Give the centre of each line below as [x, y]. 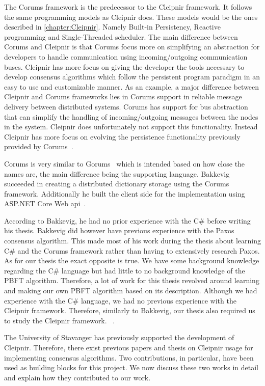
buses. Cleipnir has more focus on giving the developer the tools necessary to [124, 66]
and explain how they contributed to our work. [77, 377]
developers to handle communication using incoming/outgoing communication [126, 56]
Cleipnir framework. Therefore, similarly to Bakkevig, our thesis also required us [130, 310]
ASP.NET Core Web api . [45, 203]
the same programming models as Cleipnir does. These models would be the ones [131, 17]
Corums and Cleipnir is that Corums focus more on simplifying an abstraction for [132, 47]
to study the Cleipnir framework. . [60, 320]
